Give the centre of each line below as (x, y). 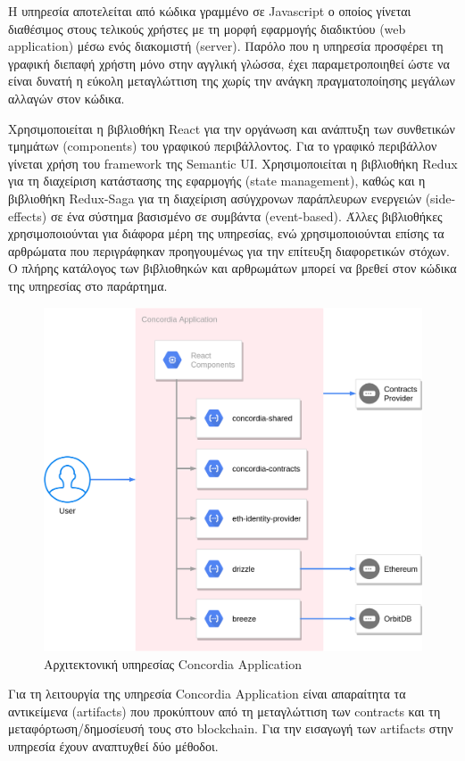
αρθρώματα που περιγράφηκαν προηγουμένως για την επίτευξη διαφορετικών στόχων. (229, 250)
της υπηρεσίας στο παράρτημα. (88, 285)
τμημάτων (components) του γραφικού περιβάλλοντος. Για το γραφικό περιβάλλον (223, 146)
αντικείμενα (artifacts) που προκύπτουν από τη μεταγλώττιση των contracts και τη (224, 711)
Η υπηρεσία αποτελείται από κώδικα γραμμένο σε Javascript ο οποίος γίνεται (210, 11)
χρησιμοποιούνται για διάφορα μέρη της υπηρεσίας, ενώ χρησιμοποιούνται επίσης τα (226, 233)
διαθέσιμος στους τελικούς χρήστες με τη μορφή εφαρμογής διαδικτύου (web (207, 28)
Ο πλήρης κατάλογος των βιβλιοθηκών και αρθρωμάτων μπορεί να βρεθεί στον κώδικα (232, 268)
